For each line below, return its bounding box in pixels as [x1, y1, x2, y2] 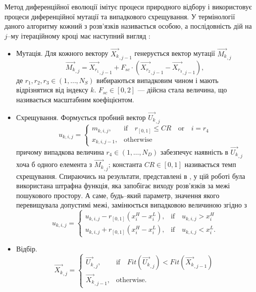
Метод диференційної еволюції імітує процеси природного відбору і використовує [4, 1, 252, 11]
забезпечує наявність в [160, 146, 228, 157]
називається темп [184, 159, 236, 169]
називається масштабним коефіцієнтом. [16, 94, 135, 105]
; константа [108, 159, 142, 169]
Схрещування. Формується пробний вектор [16, 112, 146, 122]
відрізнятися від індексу [16, 84, 89, 95]
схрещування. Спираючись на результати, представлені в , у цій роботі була [16, 170, 246, 181]
